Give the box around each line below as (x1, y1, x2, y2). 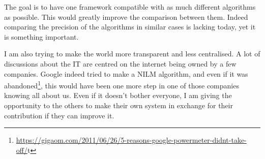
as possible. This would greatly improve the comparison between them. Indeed (4, 11, 248, 22)
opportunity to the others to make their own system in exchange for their (4, 100, 233, 110)
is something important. (4, 31, 79, 42)
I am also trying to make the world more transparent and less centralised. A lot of (4, 48, 260, 59)
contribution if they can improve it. (4, 110, 114, 120)
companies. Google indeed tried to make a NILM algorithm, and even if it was (4, 68, 248, 79)
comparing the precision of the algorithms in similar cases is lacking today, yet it (4, 21, 256, 32)
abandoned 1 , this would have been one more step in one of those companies (4, 79, 239, 90)
